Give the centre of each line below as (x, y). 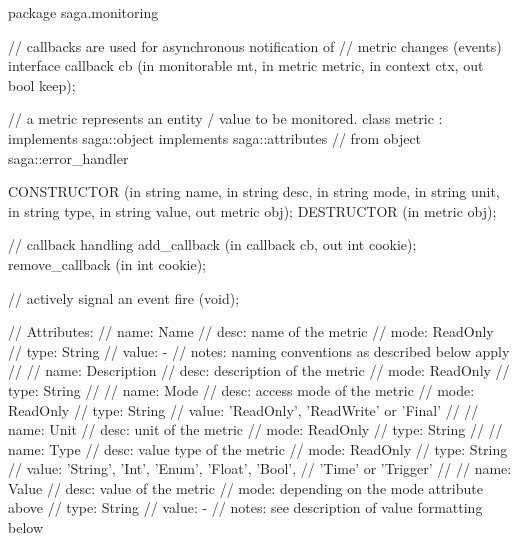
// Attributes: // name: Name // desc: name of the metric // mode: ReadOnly (251, 331)
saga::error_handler (68, 157)
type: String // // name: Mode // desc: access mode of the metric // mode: (241, 389)
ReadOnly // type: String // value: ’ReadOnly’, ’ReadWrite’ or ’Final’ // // (243, 409)
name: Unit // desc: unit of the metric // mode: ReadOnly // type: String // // (255, 429)
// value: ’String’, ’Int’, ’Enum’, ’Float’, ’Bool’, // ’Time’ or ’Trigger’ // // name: (260, 468)
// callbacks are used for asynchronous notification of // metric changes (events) (255, 45)
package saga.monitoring (83, 12)
